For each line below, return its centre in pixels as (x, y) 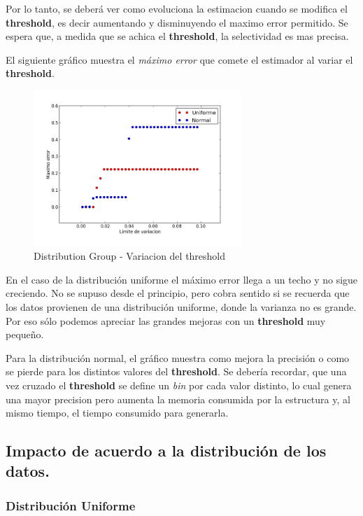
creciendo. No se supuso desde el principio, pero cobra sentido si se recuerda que (178, 293)
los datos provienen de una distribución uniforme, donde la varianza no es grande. (181, 306)
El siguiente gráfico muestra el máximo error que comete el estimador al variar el (179, 59)
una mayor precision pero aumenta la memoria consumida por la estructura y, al (178, 399)
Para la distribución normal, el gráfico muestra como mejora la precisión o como (178, 357)
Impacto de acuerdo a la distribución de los (166, 451)
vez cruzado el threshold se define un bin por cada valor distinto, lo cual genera (179, 385)
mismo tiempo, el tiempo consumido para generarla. (117, 413)
